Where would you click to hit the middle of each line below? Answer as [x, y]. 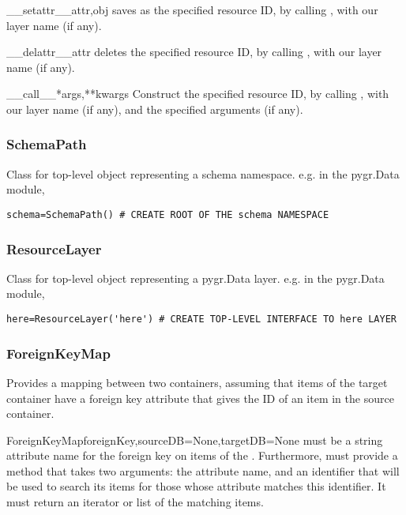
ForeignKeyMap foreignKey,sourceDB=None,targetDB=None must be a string [195, 440]
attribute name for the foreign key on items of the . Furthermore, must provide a [202, 455]
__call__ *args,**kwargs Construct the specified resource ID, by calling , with [198, 94]
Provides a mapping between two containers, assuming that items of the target [197, 382]
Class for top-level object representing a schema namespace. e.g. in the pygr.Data [203, 173]
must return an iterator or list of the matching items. [135, 502]
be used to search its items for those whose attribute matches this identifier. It [196, 486]
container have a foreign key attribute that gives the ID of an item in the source [200, 398]
